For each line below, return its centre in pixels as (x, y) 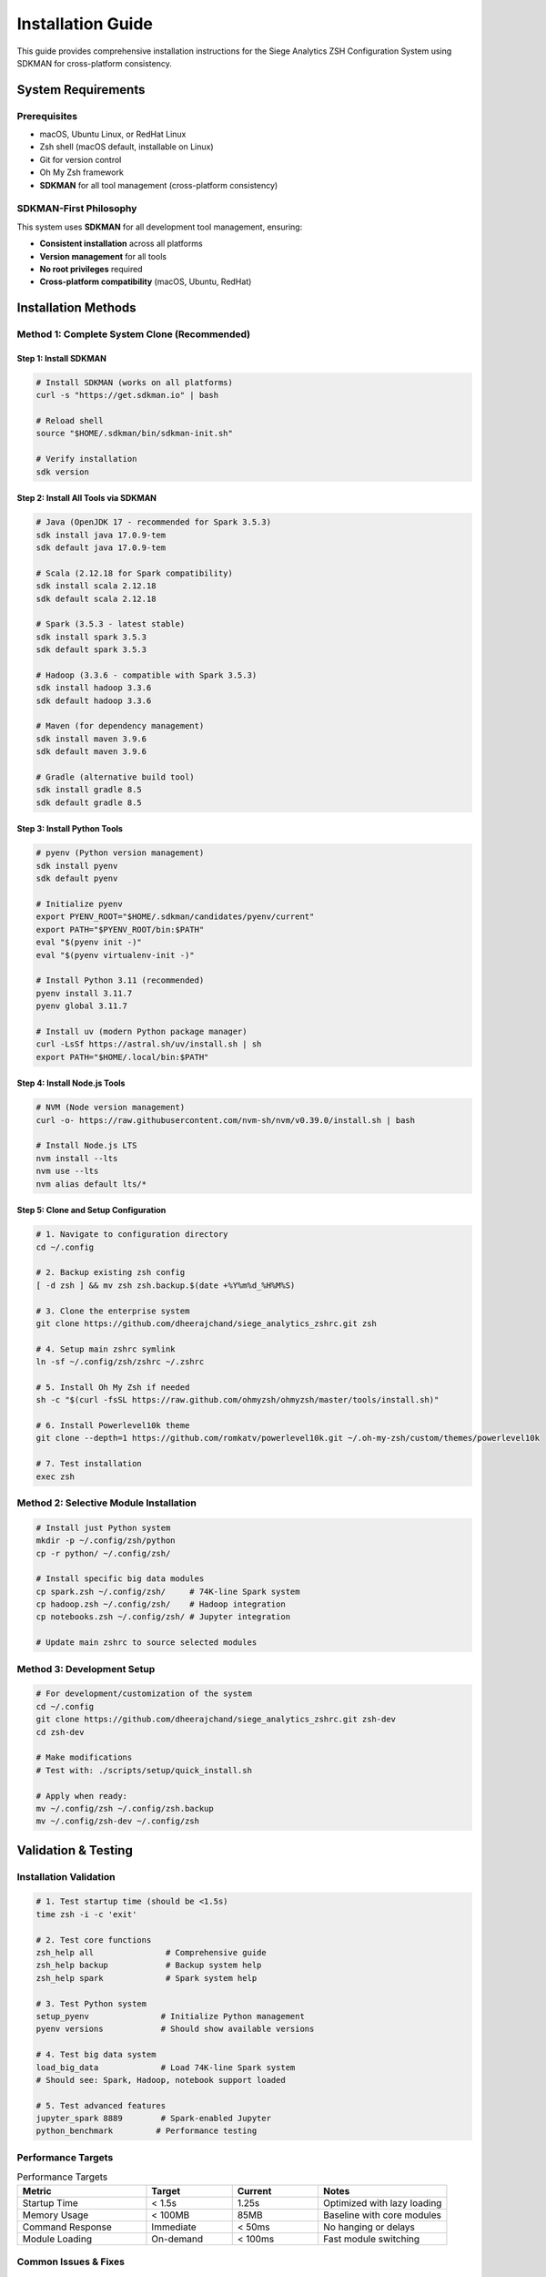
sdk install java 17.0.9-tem (101, 535)
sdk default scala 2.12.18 (96, 598)
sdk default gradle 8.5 (89, 802)
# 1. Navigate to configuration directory (132, 1235)
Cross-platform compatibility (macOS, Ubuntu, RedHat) (146, 281)
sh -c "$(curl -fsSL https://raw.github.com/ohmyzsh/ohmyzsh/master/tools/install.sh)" (238, 1400)
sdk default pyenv (77, 878)
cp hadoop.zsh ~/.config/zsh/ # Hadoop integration (161, 1604)
